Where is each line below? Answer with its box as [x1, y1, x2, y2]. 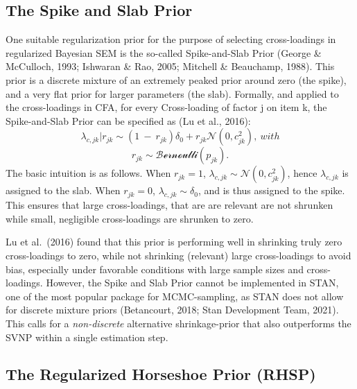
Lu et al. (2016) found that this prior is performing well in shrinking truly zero [6, 234, 342, 249]
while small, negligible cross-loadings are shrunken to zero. [6, 211, 254, 225]
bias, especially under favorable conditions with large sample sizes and [6, 261, 304, 276]
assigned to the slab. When [6, 183, 121, 198]
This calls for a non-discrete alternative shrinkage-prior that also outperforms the [6, 315, 351, 330]
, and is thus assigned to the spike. [198, 183, 345, 198]
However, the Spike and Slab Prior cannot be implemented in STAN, [46, 275, 339, 290]
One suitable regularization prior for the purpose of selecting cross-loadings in [6, 32, 336, 46]
